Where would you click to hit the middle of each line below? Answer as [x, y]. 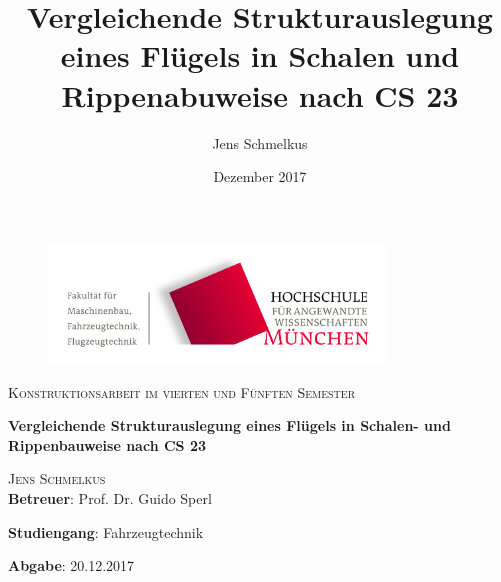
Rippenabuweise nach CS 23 [260, 94]
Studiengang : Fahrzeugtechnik [106, 531]
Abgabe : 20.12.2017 [71, 565]
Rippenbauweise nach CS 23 [107, 444]
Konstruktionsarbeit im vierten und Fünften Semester [181, 391]
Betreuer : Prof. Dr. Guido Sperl [110, 498]
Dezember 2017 [260, 176]
